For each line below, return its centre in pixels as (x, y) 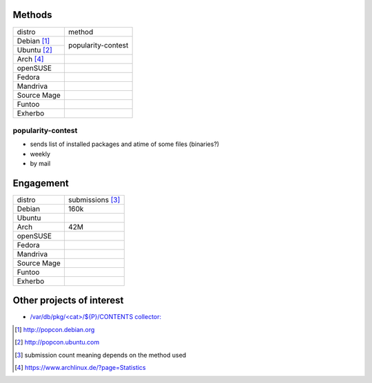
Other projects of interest (68, 301)
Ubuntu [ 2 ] (34, 50)
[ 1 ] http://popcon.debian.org (55, 329)
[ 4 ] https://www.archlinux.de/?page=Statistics (80, 368)
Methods (32, 15)
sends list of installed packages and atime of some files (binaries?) (125, 144)
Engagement (41, 183)
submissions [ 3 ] (94, 200)
